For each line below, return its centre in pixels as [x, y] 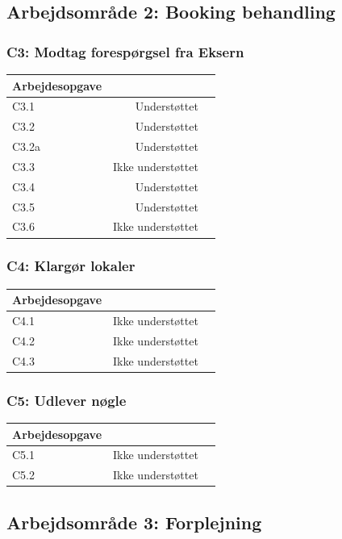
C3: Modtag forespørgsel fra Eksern [125, 51]
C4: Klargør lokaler [71, 266]
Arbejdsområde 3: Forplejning [134, 522]
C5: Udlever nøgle [67, 400]
